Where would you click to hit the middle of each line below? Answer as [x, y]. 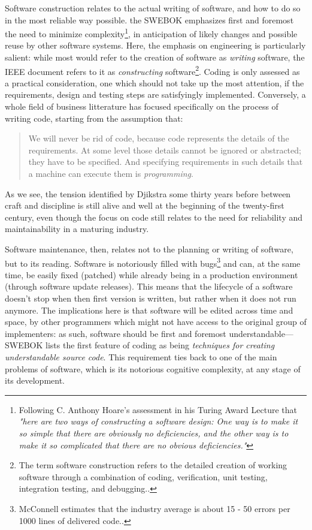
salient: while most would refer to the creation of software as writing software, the [155, 57]
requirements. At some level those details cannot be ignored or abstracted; [165, 150]
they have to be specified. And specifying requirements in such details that [166, 162]
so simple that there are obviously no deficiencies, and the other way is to [154, 433]
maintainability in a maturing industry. [77, 229]
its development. [35, 380]
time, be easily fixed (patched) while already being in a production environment [152, 274]
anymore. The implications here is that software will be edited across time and [149, 310]
